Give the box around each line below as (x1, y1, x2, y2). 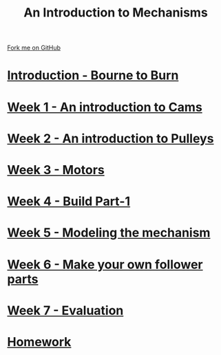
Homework (7, 334, 72, 349)
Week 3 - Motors (7, 162, 105, 177)
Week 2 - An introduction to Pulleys (7, 131, 214, 146)
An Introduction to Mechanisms (23, 5, 208, 21)
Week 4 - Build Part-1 (7, 194, 131, 209)
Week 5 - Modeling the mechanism (7, 225, 211, 241)
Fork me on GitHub (7, 43, 61, 52)
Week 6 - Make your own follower (7, 257, 203, 272)
